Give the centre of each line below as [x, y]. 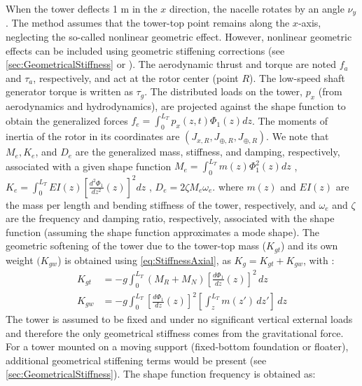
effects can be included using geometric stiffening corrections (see [145, 50]
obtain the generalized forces [67, 120]
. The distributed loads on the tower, [223, 91]
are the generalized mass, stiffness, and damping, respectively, [208, 152]
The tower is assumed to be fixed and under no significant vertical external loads [179, 319]
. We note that [298, 136]
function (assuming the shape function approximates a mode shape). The [163, 232]
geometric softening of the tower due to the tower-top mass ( [136, 246]
